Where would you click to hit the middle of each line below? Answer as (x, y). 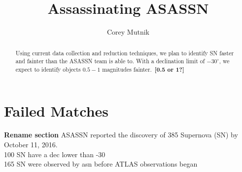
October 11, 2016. (31, 145)
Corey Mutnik (128, 32)
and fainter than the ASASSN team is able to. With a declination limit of (110, 61)
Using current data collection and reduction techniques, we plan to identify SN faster (125, 53)
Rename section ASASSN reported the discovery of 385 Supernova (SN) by (121, 135)
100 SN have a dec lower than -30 (55, 154)
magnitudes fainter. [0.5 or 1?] (143, 69)
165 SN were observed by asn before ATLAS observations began (101, 164)
